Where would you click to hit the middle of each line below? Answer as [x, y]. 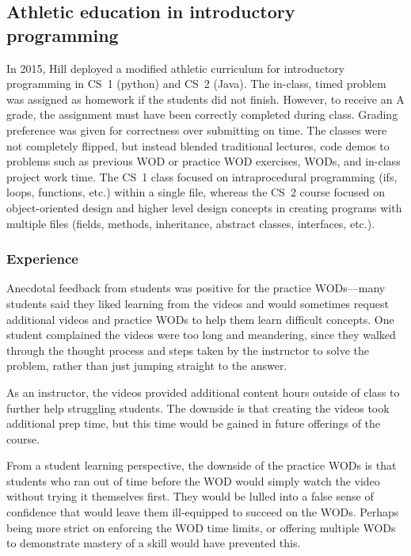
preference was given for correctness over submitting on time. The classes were [197, 129]
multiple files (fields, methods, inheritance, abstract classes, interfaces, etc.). [191, 223]
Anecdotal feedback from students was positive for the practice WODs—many [196, 288]
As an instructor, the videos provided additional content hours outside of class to [203, 392]
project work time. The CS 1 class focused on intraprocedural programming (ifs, [202, 176]
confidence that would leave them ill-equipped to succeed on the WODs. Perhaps [203, 512]
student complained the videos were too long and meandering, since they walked [201, 335]
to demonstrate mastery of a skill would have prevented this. [154, 543]
